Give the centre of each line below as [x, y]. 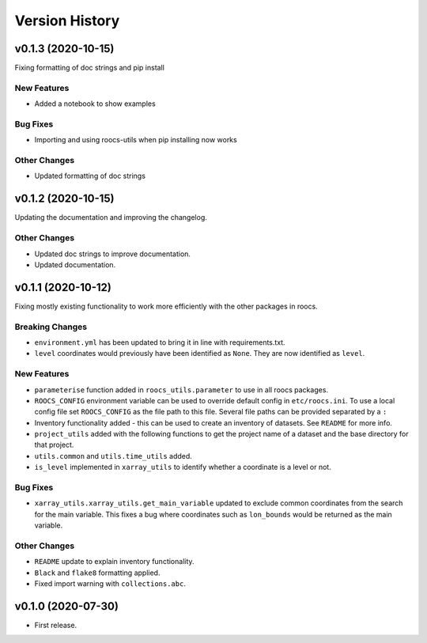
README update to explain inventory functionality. [114, 562]
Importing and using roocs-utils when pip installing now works [136, 140]
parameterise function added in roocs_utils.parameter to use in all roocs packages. [181, 390]
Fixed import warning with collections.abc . [110, 584]
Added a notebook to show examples [95, 104]
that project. [54, 445]
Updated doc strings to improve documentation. [113, 254]
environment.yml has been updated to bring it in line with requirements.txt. [160, 342]
